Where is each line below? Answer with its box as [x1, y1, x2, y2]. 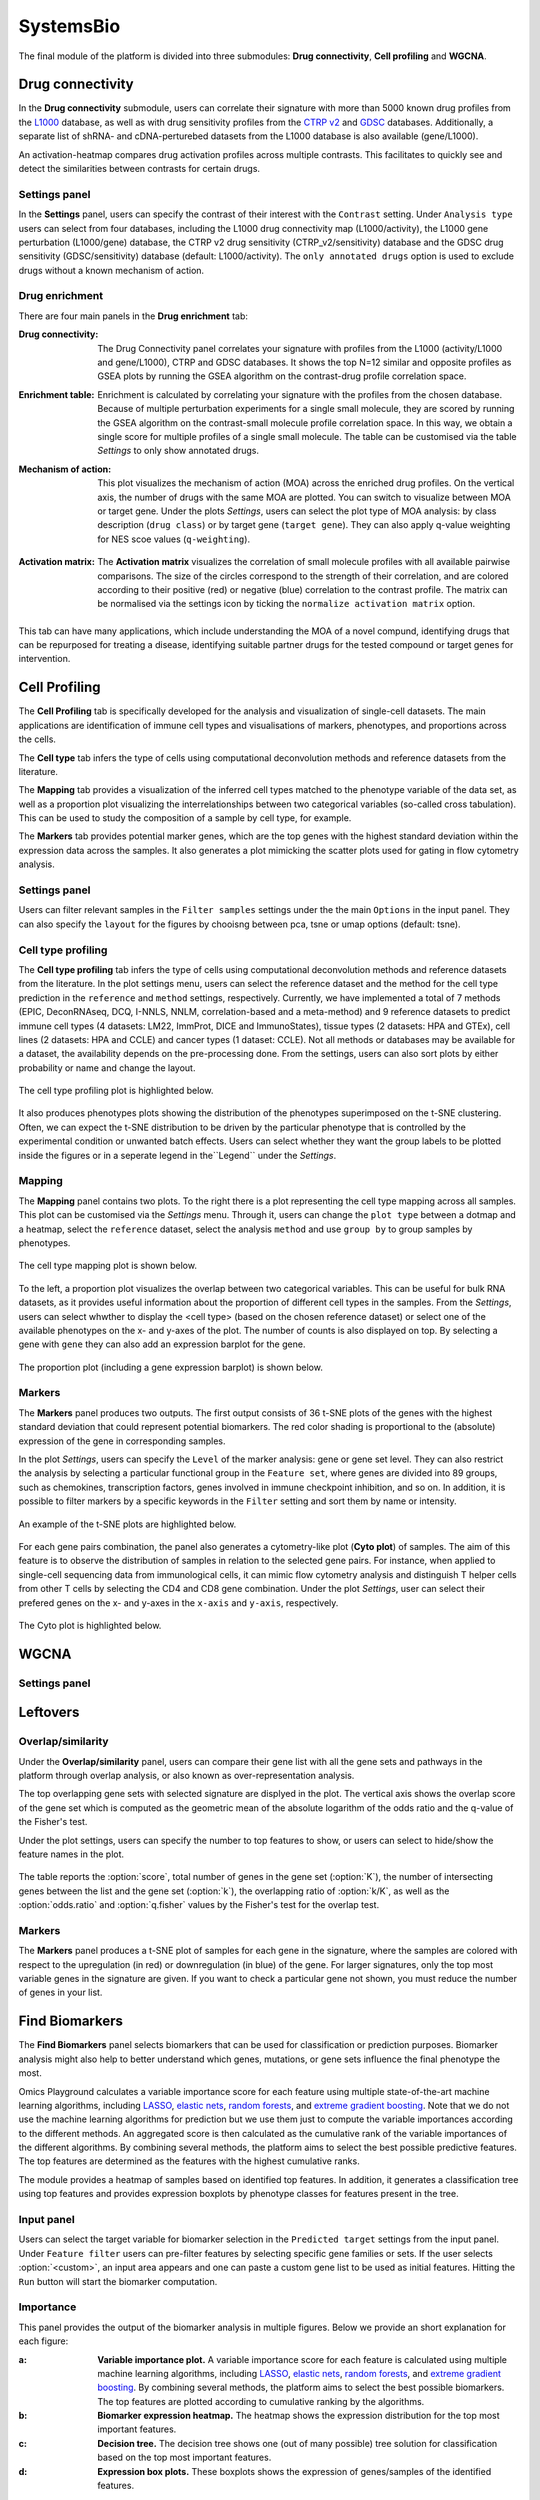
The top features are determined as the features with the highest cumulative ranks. [18, 2155, 360, 2167]
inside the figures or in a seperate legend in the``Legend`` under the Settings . [18, 1149, 337, 1161]
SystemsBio [18, 15, 121, 37]
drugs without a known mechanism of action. [18, 264, 205, 276]
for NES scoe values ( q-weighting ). [97, 533, 250, 545]
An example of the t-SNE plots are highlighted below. [18, 1518, 237, 1530]
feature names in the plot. [18, 1848, 125, 1860]
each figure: [18, 2335, 69, 2347]
